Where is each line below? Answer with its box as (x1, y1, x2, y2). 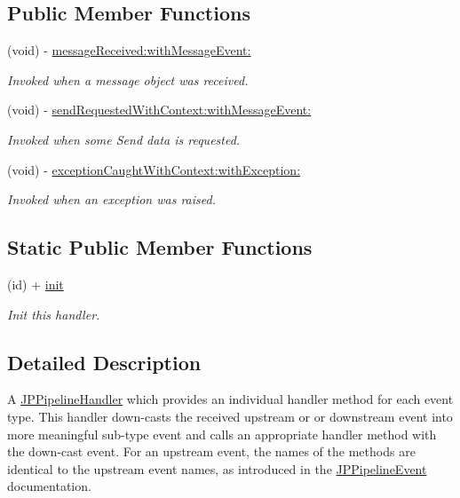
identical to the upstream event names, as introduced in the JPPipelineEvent (7, 459, 427, 478)
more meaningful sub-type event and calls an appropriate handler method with (7, 424, 437, 443)
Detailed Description (7, 348, 202, 375)
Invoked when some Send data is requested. (7, 130, 241, 148)
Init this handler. (7, 304, 100, 323)
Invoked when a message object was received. (7, 70, 249, 89)
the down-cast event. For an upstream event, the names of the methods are (7, 442, 416, 461)
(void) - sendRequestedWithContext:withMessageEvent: (7, 100, 312, 119)
